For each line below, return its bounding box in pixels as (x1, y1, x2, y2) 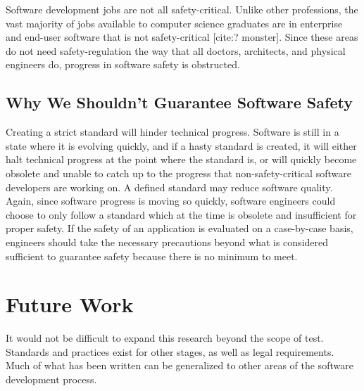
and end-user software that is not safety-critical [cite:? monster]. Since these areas (6, 30, 358, 44)
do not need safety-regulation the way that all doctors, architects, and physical (6, 43, 346, 58)
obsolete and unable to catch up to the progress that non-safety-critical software (6, 165, 351, 180)
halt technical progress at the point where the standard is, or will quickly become (6, 152, 357, 167)
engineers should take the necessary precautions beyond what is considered (6, 234, 329, 249)
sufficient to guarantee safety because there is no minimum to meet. (6, 248, 298, 263)
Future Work (6, 290, 134, 319)
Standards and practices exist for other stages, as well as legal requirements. (6, 344, 334, 359)
